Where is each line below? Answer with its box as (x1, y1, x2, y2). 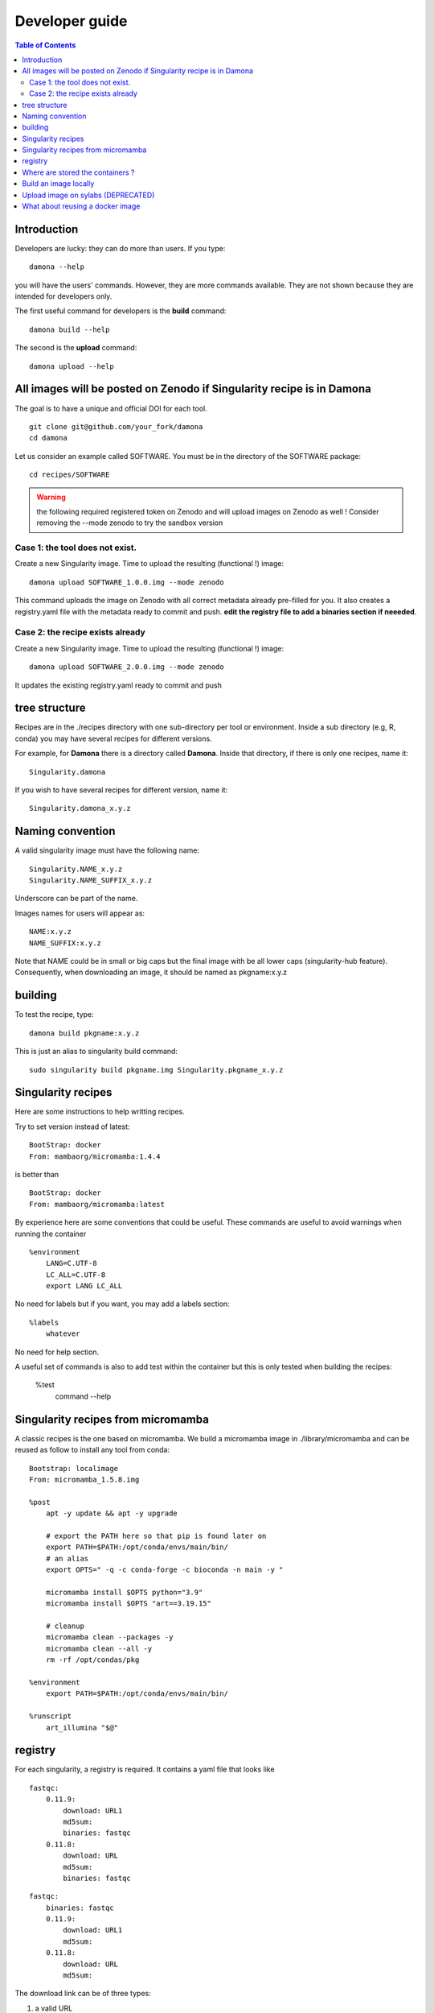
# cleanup (45, 1621, 84, 1631)
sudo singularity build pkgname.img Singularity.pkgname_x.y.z (29, 1065, 284, 1074)
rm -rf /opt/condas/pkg (45, 1655, 140, 1664)
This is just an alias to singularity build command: (14, 1047, 178, 1056)
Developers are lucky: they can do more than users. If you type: (14, 243, 226, 253)
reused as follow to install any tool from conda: (14, 1445, 170, 1455)
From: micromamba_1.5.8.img (29, 1474, 140, 1484)
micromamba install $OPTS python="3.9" (45, 1587, 203, 1597)
